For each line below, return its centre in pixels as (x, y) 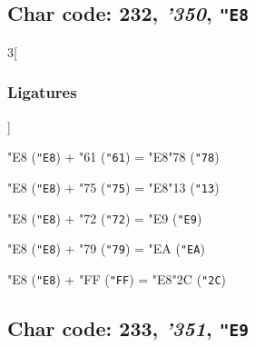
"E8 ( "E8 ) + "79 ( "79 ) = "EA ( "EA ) (106, 248)
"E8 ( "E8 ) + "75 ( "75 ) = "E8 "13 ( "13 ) (113, 187)
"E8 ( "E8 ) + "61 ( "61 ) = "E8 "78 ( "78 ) (113, 157)
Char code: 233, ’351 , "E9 (128, 327)
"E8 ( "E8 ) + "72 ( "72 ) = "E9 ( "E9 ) (105, 218)
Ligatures (42, 92)
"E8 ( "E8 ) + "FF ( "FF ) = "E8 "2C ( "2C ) (117, 278)
